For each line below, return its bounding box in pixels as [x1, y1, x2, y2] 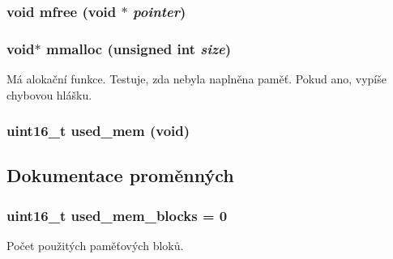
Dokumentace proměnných [6, 163, 234, 188]
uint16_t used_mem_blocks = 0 [6, 205, 228, 225]
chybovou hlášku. [6, 86, 92, 103]
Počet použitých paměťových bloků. [6, 237, 184, 254]
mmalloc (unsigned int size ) [45, 38, 232, 58]
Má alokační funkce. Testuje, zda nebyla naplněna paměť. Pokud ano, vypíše [6, 70, 387, 87]
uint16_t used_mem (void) [6, 121, 190, 141]
